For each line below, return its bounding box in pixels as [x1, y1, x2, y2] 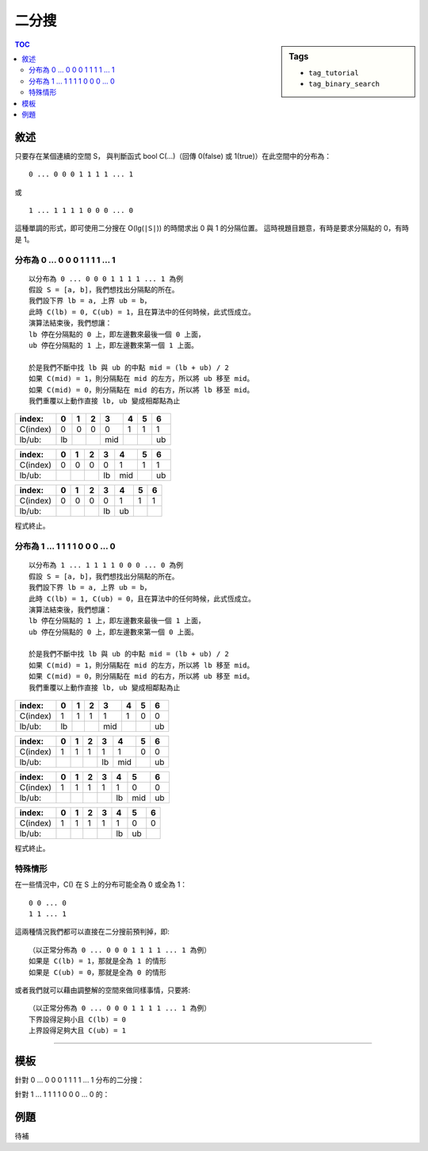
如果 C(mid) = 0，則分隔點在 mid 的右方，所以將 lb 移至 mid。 [29, 385, 254, 395]
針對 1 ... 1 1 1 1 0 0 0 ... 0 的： [14, 1090, 110, 1099]
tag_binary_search [308, 79, 380, 89]
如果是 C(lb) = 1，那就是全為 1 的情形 [29, 957, 166, 966]
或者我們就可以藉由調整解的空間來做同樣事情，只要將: [14, 985, 191, 995]
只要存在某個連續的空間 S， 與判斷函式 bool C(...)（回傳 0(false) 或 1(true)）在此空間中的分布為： [14, 151, 332, 160]
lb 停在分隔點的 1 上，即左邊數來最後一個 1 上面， [29, 616, 205, 626]
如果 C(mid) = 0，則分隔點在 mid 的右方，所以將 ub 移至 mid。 [29, 672, 254, 681]
